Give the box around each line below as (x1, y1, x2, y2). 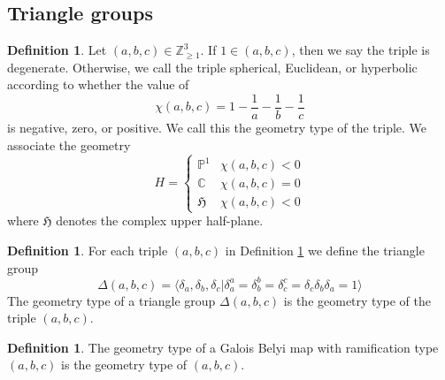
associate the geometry (7, 135, 131, 154)
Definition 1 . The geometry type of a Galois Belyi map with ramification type (7, 338, 439, 356)
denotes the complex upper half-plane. (56, 211, 264, 230)
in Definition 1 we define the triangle (225, 240, 425, 259)
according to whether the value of (7, 75, 189, 94)
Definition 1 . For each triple (7, 240, 168, 259)
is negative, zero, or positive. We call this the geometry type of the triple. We (7, 118, 427, 137)
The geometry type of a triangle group (7, 291, 216, 309)
